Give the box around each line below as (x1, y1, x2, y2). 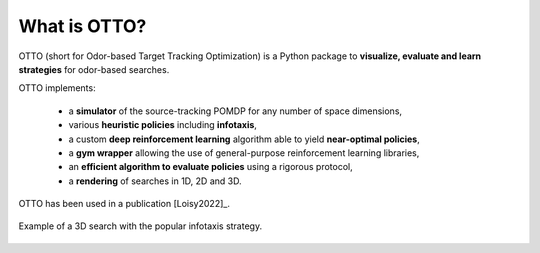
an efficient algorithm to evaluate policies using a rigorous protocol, (68, 161, 354, 173)
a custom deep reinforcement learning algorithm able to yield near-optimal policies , (68, 133, 420, 145)
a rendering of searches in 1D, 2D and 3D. (68, 175, 242, 187)
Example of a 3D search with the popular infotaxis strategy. (18, 220, 263, 232)
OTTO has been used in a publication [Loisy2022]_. (18, 198, 230, 210)
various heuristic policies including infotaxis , (68, 119, 257, 131)
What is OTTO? (18, 15, 147, 37)
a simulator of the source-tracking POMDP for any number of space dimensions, (68, 105, 403, 117)
